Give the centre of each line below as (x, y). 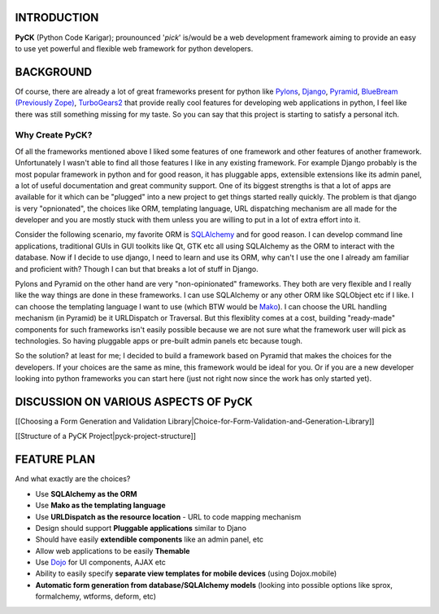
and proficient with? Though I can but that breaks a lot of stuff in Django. (137, 269)
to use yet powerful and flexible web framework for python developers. (134, 48)
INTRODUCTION (57, 18)
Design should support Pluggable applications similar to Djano (141, 528)
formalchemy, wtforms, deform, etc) (96, 596)
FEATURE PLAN (55, 460)
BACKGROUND (54, 72)
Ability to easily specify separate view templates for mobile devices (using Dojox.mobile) (186, 573)
